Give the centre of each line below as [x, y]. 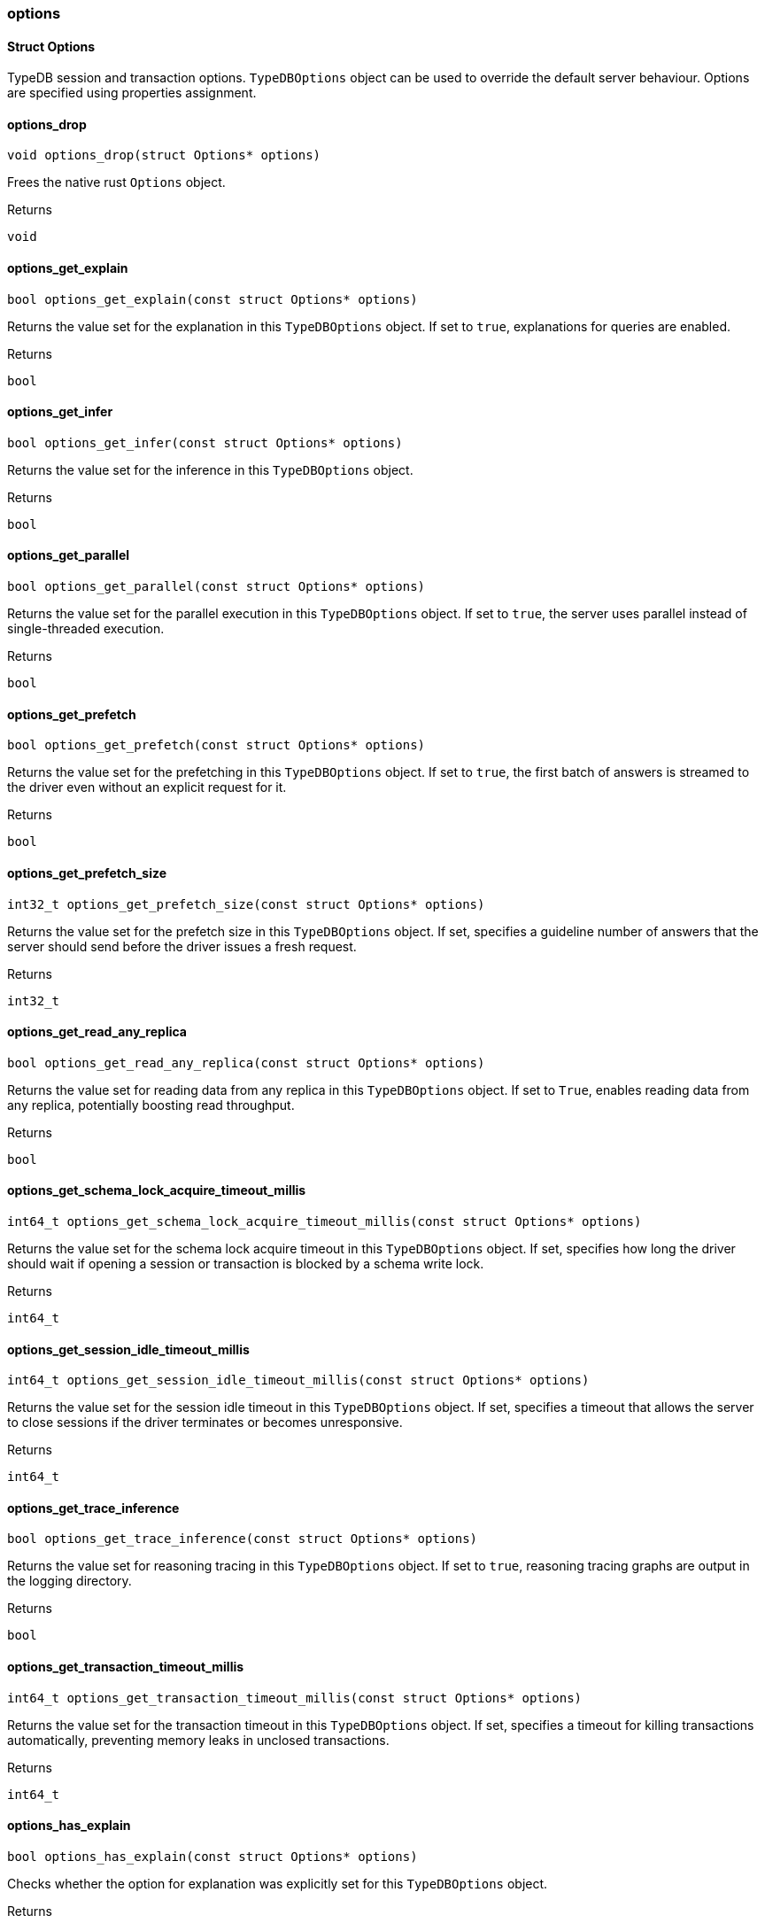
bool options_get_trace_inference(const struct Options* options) [243, 1539]
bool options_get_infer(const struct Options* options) [205, 442]
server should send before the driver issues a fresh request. [182, 946]
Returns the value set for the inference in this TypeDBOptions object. [210, 469]
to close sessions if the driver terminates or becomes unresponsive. [205, 1423]
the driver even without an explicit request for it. [147, 787]
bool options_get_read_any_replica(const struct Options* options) [246, 1062]
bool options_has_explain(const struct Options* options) [212, 1856]
